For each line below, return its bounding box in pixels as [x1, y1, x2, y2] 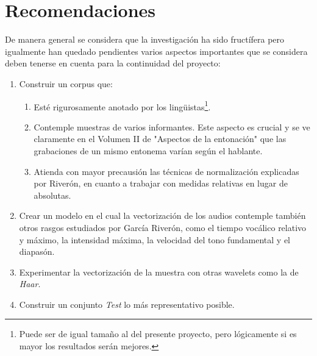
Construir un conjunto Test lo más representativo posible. [19, 297, 235, 310]
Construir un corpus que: [19, 77, 113, 90]
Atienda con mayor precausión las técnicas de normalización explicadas [34, 165, 299, 177]
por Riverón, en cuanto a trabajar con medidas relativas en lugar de [34, 177, 288, 190]
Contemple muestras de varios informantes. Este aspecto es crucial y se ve [34, 120, 310, 133]
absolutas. [34, 188, 71, 201]
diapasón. [19, 245, 55, 258]
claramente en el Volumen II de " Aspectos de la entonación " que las [34, 132, 287, 145]
